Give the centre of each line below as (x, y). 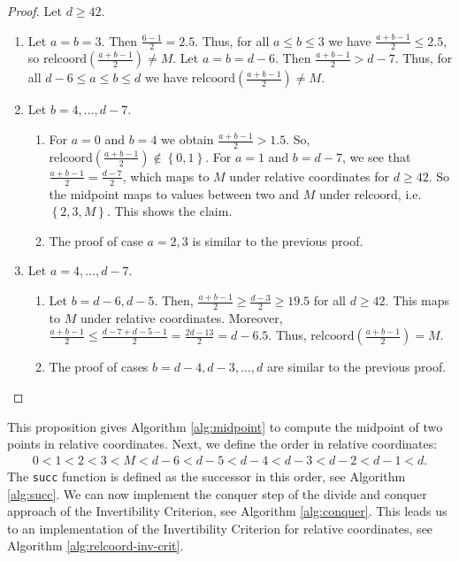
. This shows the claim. (169, 211)
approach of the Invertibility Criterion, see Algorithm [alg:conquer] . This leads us (227, 511)
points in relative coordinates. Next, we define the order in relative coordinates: (222, 444)
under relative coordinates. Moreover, (181, 317)
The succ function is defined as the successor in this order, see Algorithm (207, 476)
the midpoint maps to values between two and (174, 193)
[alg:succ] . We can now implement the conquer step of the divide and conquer (217, 493)
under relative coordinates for (310, 176)
